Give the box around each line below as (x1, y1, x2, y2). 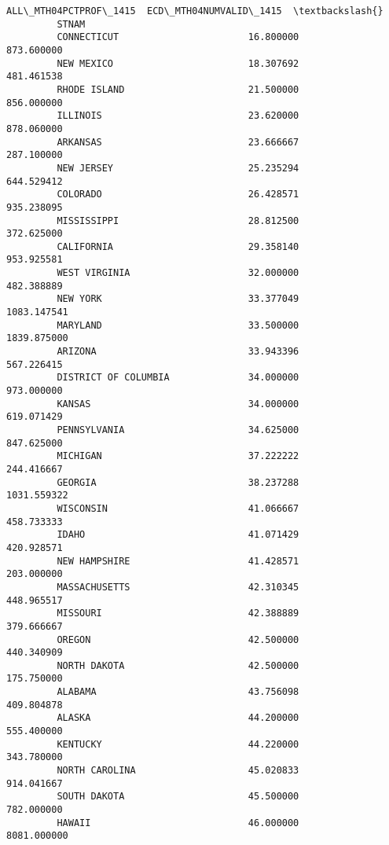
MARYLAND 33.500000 (57, 319, 299, 331)
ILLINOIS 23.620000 (57, 110, 299, 122)
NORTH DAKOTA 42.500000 (57, 659, 299, 671)
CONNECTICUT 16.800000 (57, 31, 299, 43)
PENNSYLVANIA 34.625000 (57, 424, 299, 435)
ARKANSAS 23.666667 (57, 136, 299, 148)
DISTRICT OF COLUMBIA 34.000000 (57, 372, 299, 384)
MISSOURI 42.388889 (57, 608, 299, 619)
